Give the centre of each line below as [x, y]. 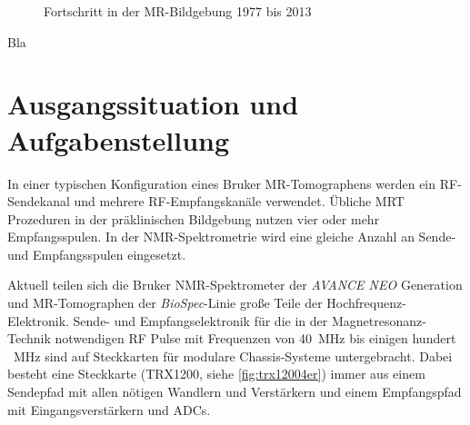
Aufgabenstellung [119, 139]
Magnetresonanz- [379, 320]
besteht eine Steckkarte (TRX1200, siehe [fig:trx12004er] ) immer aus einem [216, 374]
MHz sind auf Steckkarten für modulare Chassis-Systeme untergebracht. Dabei [233, 356]
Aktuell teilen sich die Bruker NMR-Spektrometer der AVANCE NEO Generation [235, 285]
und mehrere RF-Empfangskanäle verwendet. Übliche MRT [239, 201]
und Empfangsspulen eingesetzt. [97, 254]
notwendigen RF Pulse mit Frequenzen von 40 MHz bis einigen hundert [255, 338]
